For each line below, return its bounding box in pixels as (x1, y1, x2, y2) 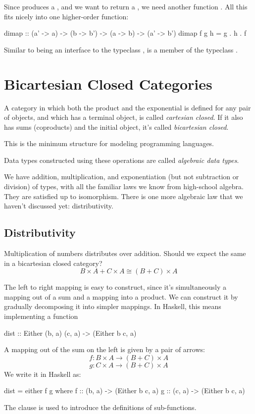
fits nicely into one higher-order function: (4, 11, 129, 21)
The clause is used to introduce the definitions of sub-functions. (4, 402, 197, 412)
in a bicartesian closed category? (4, 258, 102, 268)
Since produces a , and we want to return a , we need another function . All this (4, 1, 248, 11)
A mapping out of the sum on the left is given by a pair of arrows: (4, 344, 205, 355)
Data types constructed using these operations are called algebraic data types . (4, 155, 239, 165)
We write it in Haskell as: (4, 368, 81, 379)
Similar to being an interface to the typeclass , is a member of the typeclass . (4, 44, 238, 54)
